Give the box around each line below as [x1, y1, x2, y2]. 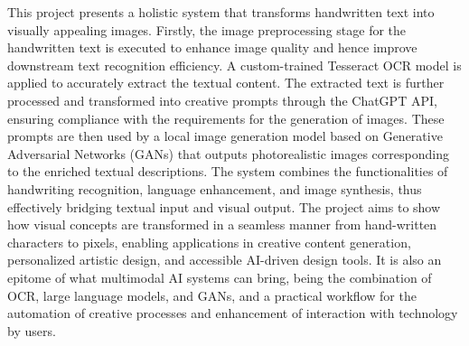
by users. [7, 321, 56, 340]
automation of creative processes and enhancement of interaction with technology [7, 304, 458, 323]
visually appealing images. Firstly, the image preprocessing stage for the [7, 20, 407, 39]
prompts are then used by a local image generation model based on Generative [7, 126, 443, 145]
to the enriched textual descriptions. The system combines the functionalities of [7, 162, 448, 181]
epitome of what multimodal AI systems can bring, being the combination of [7, 267, 432, 286]
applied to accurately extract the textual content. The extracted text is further [7, 73, 445, 92]
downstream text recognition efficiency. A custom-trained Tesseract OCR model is [7, 55, 462, 74]
